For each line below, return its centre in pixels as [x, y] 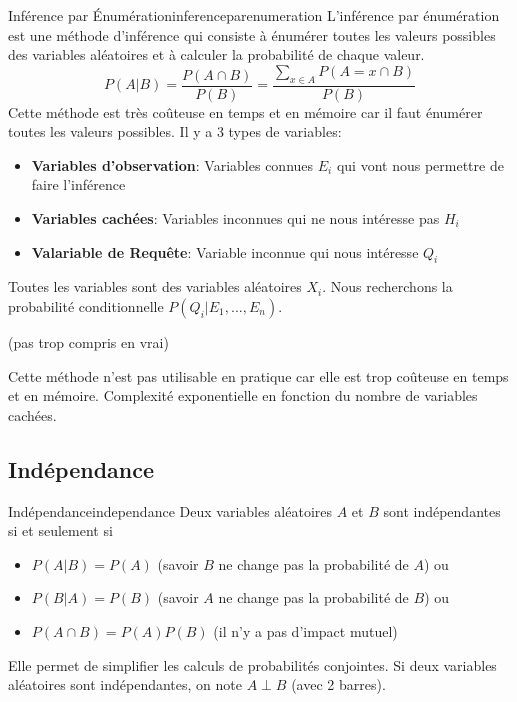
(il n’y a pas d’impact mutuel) [305, 630]
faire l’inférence [78, 184]
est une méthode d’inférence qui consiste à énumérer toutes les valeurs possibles [252, 34]
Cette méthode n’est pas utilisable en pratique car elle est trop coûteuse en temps [258, 375]
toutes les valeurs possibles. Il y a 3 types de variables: [175, 131]
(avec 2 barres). [338, 684]
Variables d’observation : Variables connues [172, 164]
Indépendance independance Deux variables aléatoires [170, 510]
